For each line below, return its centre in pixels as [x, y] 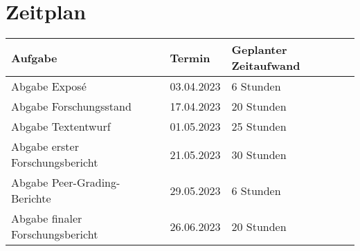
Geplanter [259, 50]
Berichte [31, 198]
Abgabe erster [45, 147]
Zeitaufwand [266, 66]
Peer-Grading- [86, 183]
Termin [190, 57]
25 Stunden [259, 127]
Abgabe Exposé [49, 86]
